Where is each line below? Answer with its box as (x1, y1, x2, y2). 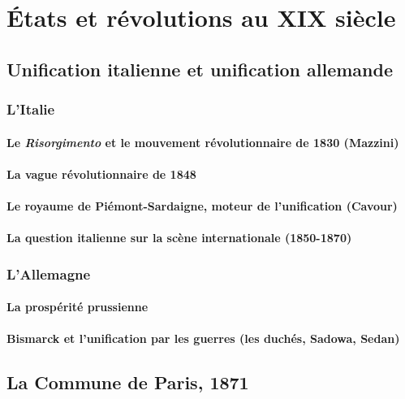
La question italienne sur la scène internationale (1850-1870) (6, 229, 352, 246)
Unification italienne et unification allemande (6, 56, 393, 81)
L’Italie (6, 99, 55, 119)
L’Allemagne (6, 263, 91, 284)
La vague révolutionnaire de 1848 (6, 165, 196, 182)
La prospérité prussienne (6, 298, 149, 315)
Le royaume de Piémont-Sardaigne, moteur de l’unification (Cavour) (6, 197, 398, 214)
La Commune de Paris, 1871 (6, 370, 249, 395)
